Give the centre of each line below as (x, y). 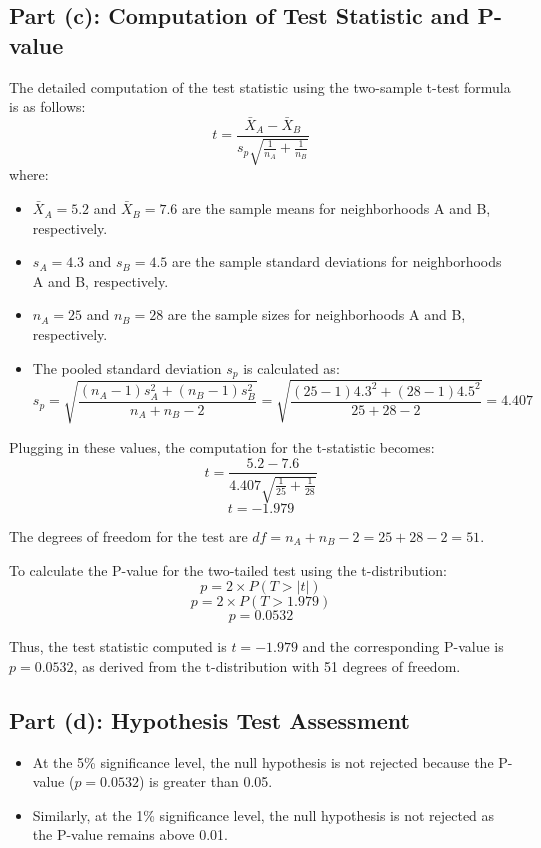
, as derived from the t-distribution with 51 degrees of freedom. (267, 665)
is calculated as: (291, 367)
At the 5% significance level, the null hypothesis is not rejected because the (263, 761)
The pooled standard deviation (127, 367)
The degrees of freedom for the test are (128, 535)
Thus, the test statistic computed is (118, 646)
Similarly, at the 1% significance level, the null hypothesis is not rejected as (263, 814)
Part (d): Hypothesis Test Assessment (209, 719)
